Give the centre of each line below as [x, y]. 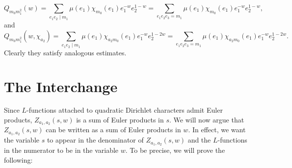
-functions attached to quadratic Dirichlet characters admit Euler [125, 109]
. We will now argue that [207, 119]
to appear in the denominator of [95, 140]
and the [199, 140]
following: [18, 159]
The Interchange [61, 86]
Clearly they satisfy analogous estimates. [65, 53]
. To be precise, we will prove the [175, 150]
